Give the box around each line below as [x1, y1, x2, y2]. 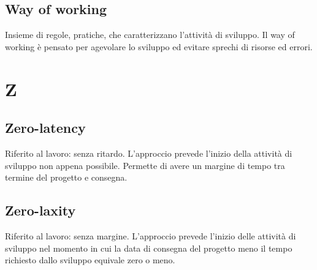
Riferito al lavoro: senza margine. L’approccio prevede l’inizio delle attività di [5, 229, 296, 242]
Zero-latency [5, 118, 86, 137]
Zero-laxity [5, 201, 76, 220]
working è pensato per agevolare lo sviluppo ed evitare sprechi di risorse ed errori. [5, 40, 313, 53]
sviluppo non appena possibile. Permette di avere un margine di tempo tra [5, 159, 285, 171]
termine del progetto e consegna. [5, 171, 128, 184]
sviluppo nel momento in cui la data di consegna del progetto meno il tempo [5, 241, 292, 254]
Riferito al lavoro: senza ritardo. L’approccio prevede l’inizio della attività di [5, 146, 292, 159]
